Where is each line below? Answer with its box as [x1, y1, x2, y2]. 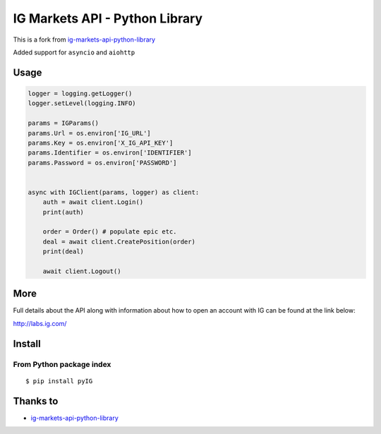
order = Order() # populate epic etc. [42, 228, 177, 236]
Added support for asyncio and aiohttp [13, 48, 135, 56]
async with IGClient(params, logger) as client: [28, 188, 200, 196]
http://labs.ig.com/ [13, 319, 67, 327]
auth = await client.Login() [42, 198, 144, 206]
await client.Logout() [42, 267, 121, 275]
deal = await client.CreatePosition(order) [42, 237, 195, 246]
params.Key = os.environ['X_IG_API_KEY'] [28, 138, 174, 147]
